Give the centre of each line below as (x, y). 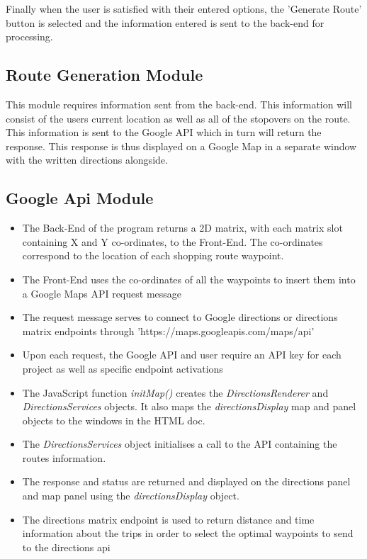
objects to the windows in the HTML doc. (114, 420)
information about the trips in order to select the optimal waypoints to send (188, 533)
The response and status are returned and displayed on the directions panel (186, 481)
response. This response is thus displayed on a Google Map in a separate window (181, 146)
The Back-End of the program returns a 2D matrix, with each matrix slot (182, 228)
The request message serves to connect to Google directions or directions (180, 317)
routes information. (64, 457)
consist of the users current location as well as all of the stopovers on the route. (178, 118)
